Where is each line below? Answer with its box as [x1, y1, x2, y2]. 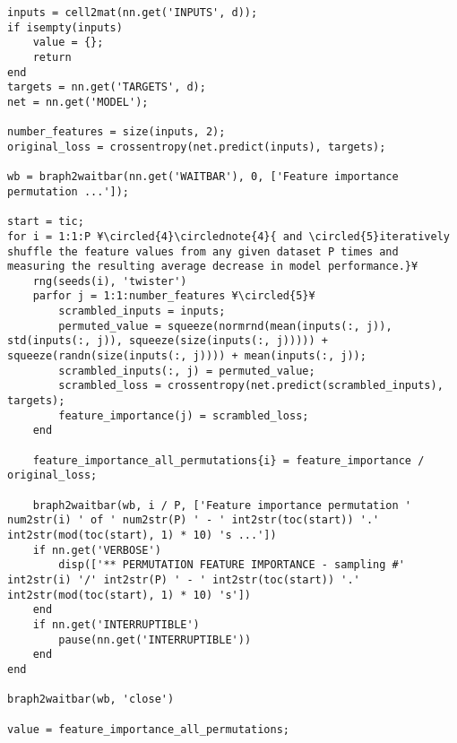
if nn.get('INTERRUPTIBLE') [32, 618, 200, 631]
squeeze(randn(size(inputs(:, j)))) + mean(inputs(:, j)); [7, 350, 366, 363]
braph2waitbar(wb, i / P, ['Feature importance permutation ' [32, 498, 412, 512]
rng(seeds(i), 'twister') [32, 274, 187, 288]
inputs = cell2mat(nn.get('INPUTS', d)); [7, 6, 258, 19]
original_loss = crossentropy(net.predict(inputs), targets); [7, 140, 386, 153]
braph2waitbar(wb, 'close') [7, 693, 175, 706]
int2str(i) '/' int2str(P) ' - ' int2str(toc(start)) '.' [7, 573, 360, 586]
